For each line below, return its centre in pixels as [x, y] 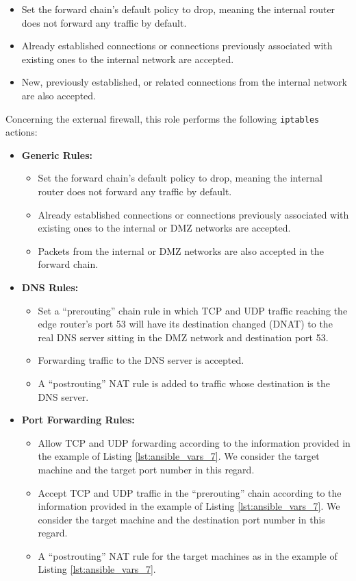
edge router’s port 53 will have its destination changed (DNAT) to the [185, 324]
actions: [22, 132]
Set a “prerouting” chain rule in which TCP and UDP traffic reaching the [193, 310]
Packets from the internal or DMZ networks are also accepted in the [181, 250]
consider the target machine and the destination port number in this [181, 519]
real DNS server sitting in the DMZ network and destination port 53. [183, 337]
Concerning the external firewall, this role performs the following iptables [163, 118]
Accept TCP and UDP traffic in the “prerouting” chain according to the [190, 492]
